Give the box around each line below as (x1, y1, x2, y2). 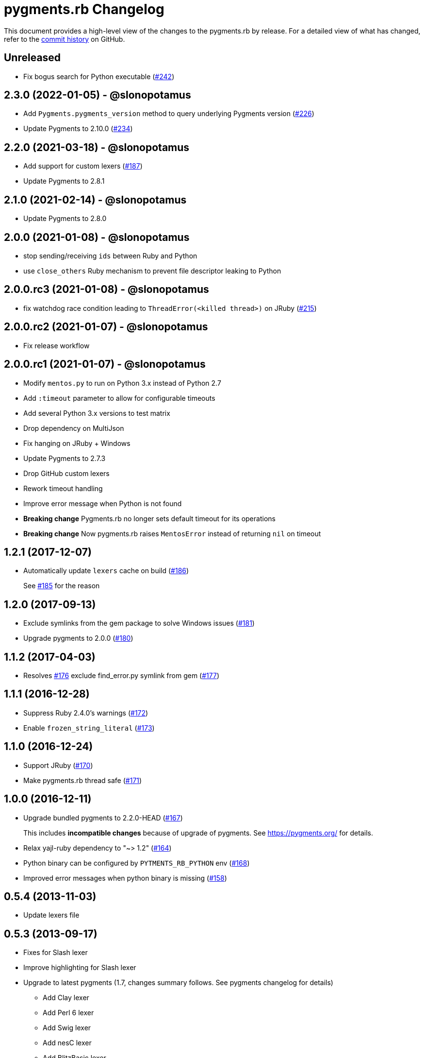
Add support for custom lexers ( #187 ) (23, 162, 143, 171)
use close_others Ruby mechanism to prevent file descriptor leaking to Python (23, 266, 281, 275)
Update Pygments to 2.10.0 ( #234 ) (23, 124, 133, 133)
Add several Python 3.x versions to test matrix (23, 409, 170, 417)
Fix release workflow (23, 341, 90, 350)
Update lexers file (23, 911, 80, 920)
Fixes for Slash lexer (23, 948, 88, 957)
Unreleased (4, 51, 61, 64)
